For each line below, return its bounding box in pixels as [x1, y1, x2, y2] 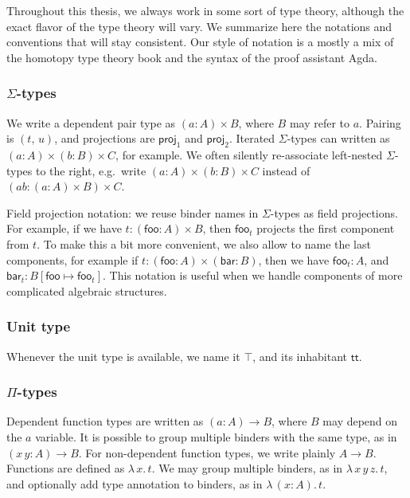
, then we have [258, 251, 330, 268]
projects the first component [256, 220, 395, 237]
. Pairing [359, 114, 401, 131]
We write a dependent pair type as [6, 114, 176, 131]
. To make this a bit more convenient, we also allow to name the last [37, 235, 371, 252]
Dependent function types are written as [6, 413, 204, 429]
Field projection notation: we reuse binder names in [6, 204, 259, 221]
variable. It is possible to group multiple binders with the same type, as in [35, 428, 397, 445]
